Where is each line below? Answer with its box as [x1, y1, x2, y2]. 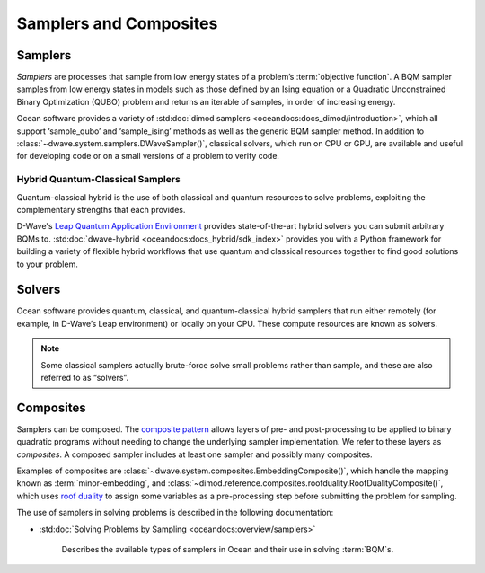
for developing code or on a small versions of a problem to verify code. [16, 151, 280, 162]
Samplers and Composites [16, 13, 218, 33]
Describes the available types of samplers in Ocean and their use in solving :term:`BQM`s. [61, 544, 394, 554]
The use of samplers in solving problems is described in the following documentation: [16, 507, 334, 518]
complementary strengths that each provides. [16, 204, 186, 215]
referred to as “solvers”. [40, 372, 129, 383]
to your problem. [16, 259, 78, 269]
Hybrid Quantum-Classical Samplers [16, 173, 181, 186]
